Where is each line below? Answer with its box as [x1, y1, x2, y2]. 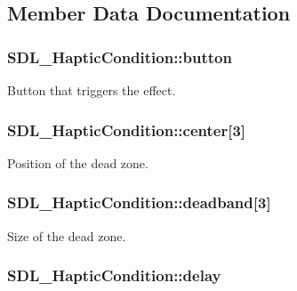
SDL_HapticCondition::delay [7, 264, 221, 287]
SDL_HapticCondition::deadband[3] [7, 191, 271, 214]
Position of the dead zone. [7, 153, 148, 172]
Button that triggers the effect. [7, 81, 176, 99]
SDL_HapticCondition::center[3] [7, 118, 246, 141]
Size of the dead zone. [7, 226, 126, 245]
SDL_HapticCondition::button [7, 45, 232, 68]
